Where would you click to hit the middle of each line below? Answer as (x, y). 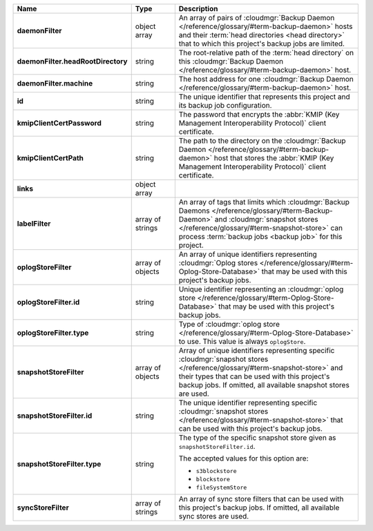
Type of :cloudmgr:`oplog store (229, 324)
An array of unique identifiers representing (248, 254)
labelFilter (34, 223)
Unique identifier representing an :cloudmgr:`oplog (261, 289)
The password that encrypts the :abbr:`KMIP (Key (259, 114)
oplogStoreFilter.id (48, 302)
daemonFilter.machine (55, 83)
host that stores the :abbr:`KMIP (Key (274, 158)
